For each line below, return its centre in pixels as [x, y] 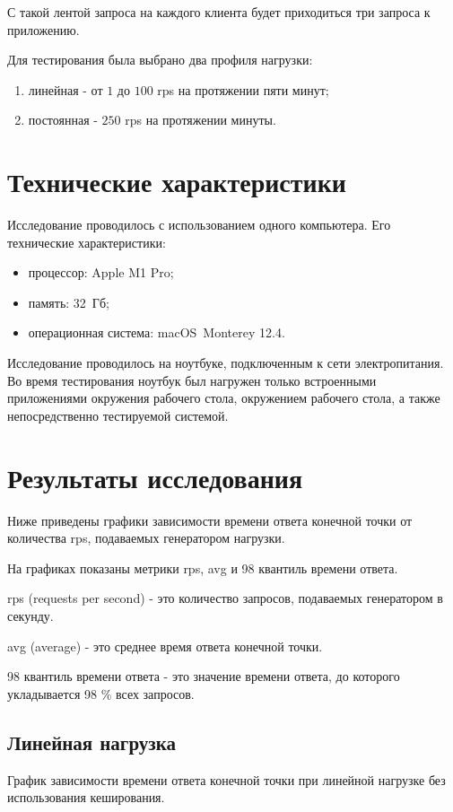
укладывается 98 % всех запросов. [101, 693]
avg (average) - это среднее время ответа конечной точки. [165, 646]
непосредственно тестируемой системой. [118, 415]
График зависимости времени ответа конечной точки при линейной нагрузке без [226, 779]
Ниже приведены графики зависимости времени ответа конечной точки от [210, 520]
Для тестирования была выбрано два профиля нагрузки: [160, 60]
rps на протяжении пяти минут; [243, 89]
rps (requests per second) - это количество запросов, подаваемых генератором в [225, 598]
